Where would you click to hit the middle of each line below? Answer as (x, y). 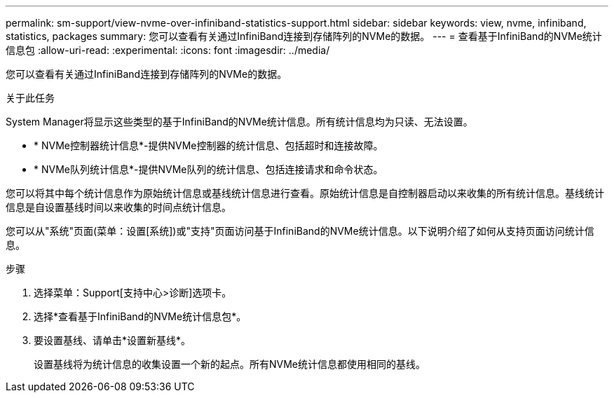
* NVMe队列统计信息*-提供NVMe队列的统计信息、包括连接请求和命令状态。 (209, 169)
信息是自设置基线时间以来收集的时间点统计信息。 (118, 207)
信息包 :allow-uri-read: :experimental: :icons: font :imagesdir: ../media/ (168, 50)
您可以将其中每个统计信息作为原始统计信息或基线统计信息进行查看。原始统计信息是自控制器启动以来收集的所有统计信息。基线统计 (305, 193)
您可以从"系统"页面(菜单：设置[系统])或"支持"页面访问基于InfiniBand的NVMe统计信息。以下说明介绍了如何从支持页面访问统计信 (300, 231)
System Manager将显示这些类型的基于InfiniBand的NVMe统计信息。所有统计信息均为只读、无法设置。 (239, 122)
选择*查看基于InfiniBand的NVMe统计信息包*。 (140, 316)
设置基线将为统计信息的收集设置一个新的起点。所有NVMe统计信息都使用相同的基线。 (230, 364)
